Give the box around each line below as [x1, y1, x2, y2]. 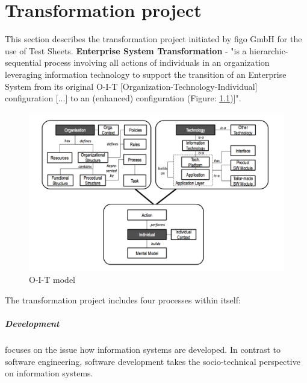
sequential [5, 56, 42, 69]
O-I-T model [29, 273, 75, 286]
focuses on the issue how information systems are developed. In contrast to [5, 343, 281, 355]
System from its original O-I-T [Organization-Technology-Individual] [5, 80, 258, 92]
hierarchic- [249, 44, 288, 57]
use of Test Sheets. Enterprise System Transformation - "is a [5, 44, 247, 57]
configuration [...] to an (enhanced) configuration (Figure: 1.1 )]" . [5, 92, 241, 104]
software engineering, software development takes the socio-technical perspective [5, 355, 300, 367]
